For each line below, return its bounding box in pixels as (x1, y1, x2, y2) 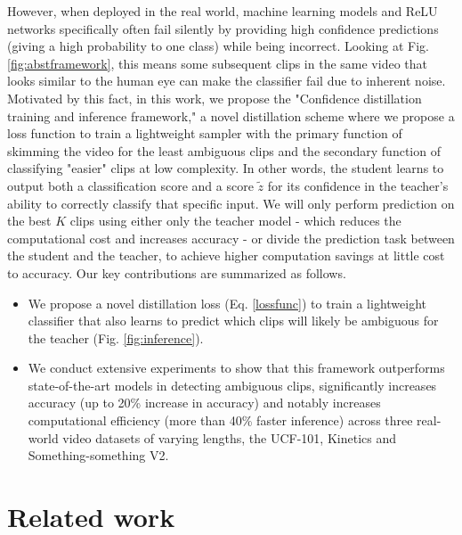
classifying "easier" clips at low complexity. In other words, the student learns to (7, 159, 444, 177)
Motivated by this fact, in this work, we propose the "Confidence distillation (7, 88, 422, 107)
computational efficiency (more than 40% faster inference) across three (28, 411, 413, 430)
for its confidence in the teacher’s (267, 176, 449, 194)
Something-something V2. (28, 446, 169, 465)
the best (7, 211, 52, 230)
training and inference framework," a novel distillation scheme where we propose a (7, 106, 455, 125)
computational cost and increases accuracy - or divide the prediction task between (7, 228, 455, 247)
